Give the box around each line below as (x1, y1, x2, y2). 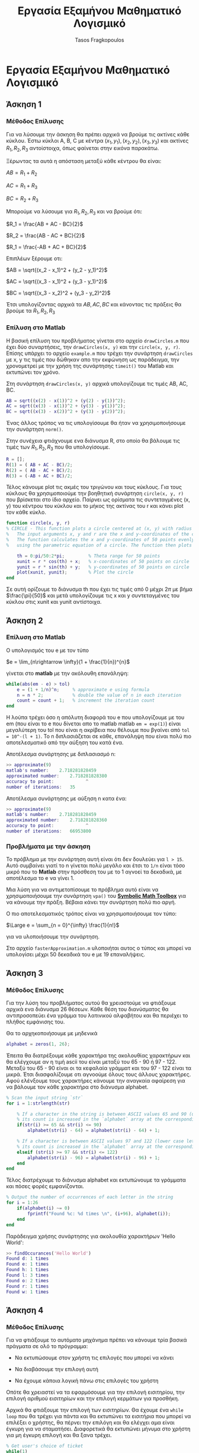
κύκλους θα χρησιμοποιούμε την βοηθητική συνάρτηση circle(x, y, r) (6, 490, 184, 497)
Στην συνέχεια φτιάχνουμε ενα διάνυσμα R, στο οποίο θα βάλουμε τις (6, 437, 181, 444)
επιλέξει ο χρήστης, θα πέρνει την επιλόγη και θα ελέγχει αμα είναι (6, 1419, 175, 1426)
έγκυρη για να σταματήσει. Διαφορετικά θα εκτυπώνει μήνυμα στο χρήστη (6, 1425, 191, 1432)
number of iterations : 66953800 (6, 828, 92, 834)
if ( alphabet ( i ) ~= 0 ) (17, 1205, 70, 1211)
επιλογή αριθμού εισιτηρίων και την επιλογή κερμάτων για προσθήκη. (6, 1395, 179, 1402)
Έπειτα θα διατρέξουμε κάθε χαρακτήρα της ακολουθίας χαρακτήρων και (6, 1052, 191, 1059)
